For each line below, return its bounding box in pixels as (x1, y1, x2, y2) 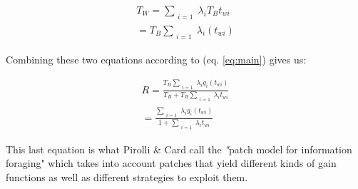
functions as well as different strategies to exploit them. (6, 169, 248, 184)
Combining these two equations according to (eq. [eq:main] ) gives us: (6, 52, 307, 66)
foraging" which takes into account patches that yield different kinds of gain (6, 155, 337, 170)
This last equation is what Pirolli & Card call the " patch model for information (6, 141, 352, 156)
